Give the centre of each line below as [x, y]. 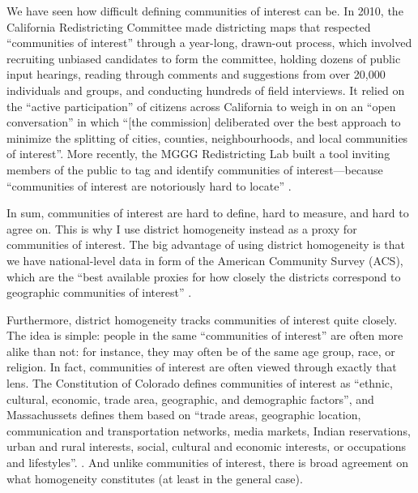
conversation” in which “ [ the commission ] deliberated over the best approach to [204, 122]
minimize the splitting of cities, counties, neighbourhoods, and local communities [207, 137]
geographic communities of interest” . [99, 292]
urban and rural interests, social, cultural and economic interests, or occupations [207, 446]
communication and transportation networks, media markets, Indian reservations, [209, 430]
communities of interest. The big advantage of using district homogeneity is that [206, 244]
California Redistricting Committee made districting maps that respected [189, 26]
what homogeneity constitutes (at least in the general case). [155, 478]
